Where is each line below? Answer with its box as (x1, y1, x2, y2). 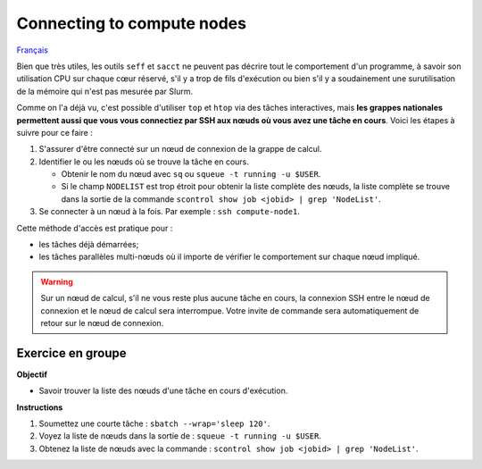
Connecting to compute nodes (16, 13, 247, 33)
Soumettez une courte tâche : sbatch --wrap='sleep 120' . (38, 418, 270, 429)
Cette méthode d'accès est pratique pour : (16, 222, 173, 233)
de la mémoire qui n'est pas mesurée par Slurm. (16, 86, 194, 96)
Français (16, 45, 49, 55)
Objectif (16, 369, 48, 380)
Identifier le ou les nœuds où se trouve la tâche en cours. (38, 156, 249, 167)
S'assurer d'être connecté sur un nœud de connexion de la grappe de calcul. (38, 144, 322, 155)
